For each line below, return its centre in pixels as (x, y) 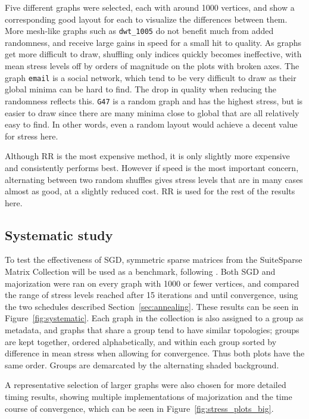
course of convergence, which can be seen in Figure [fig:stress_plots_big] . (139, 408)
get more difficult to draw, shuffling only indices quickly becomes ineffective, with (153, 54)
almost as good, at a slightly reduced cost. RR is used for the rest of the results (150, 191)
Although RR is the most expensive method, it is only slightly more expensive (147, 156)
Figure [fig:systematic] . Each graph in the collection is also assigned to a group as (154, 318)
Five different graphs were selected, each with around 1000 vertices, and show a (150, 7)
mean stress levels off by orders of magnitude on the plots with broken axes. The (152, 66)
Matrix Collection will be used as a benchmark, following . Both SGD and (140, 271)
